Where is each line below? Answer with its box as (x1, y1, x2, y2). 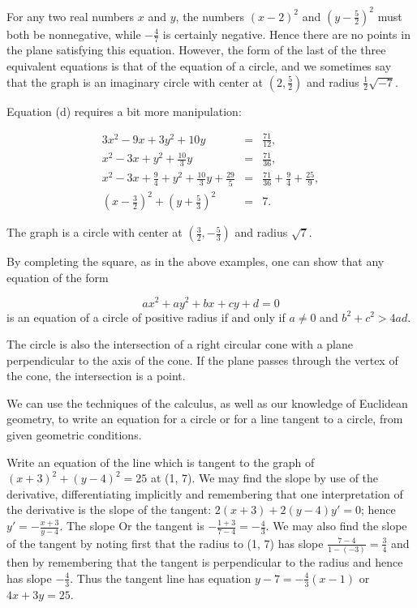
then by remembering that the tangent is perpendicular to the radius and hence (6, 554, 403, 571)
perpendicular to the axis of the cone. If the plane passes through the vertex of (6, 351, 398, 368)
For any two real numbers (6, 7, 135, 24)
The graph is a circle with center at (6, 224, 183, 241)
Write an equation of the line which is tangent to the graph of (6, 453, 315, 470)
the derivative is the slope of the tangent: (6, 501, 212, 518)
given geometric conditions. (6, 426, 142, 443)
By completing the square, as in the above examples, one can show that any (6, 253, 385, 270)
